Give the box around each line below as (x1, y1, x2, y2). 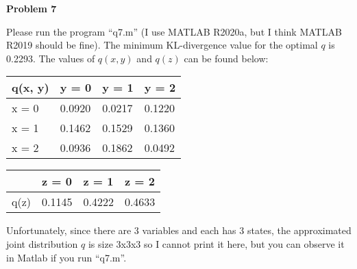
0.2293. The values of (6, 51, 95, 65)
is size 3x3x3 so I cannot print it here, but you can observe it (88, 236, 345, 251)
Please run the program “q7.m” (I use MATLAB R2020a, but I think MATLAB (6, 24, 342, 38)
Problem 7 (6, 1, 57, 15)
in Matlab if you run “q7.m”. (6, 250, 127, 264)
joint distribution (6, 236, 78, 251)
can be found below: (184, 51, 269, 65)
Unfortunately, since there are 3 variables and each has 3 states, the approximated (6, 223, 352, 238)
